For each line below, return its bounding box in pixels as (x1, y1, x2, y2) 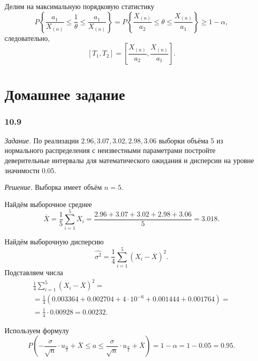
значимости (5, 165, 40, 175)
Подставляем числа (5, 267, 63, 278)
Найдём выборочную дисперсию (5, 236, 104, 247)
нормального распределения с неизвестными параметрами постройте (5, 145, 216, 156)
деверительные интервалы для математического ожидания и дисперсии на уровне (5, 154, 254, 165)
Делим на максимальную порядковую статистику (5, 1, 155, 11)
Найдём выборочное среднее (5, 198, 92, 209)
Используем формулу (5, 325, 69, 335)
